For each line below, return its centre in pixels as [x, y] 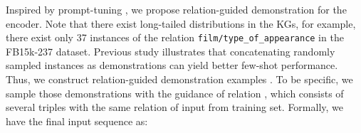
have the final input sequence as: [77, 121]
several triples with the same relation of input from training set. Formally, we [175, 107]
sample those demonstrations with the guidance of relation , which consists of [175, 93]
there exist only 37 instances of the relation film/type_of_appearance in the [175, 37]
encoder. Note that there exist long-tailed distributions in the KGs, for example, [181, 23]
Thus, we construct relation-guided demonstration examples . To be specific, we [179, 79]
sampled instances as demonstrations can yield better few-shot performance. [172, 65]
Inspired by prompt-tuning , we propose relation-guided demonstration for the [176, 9]
